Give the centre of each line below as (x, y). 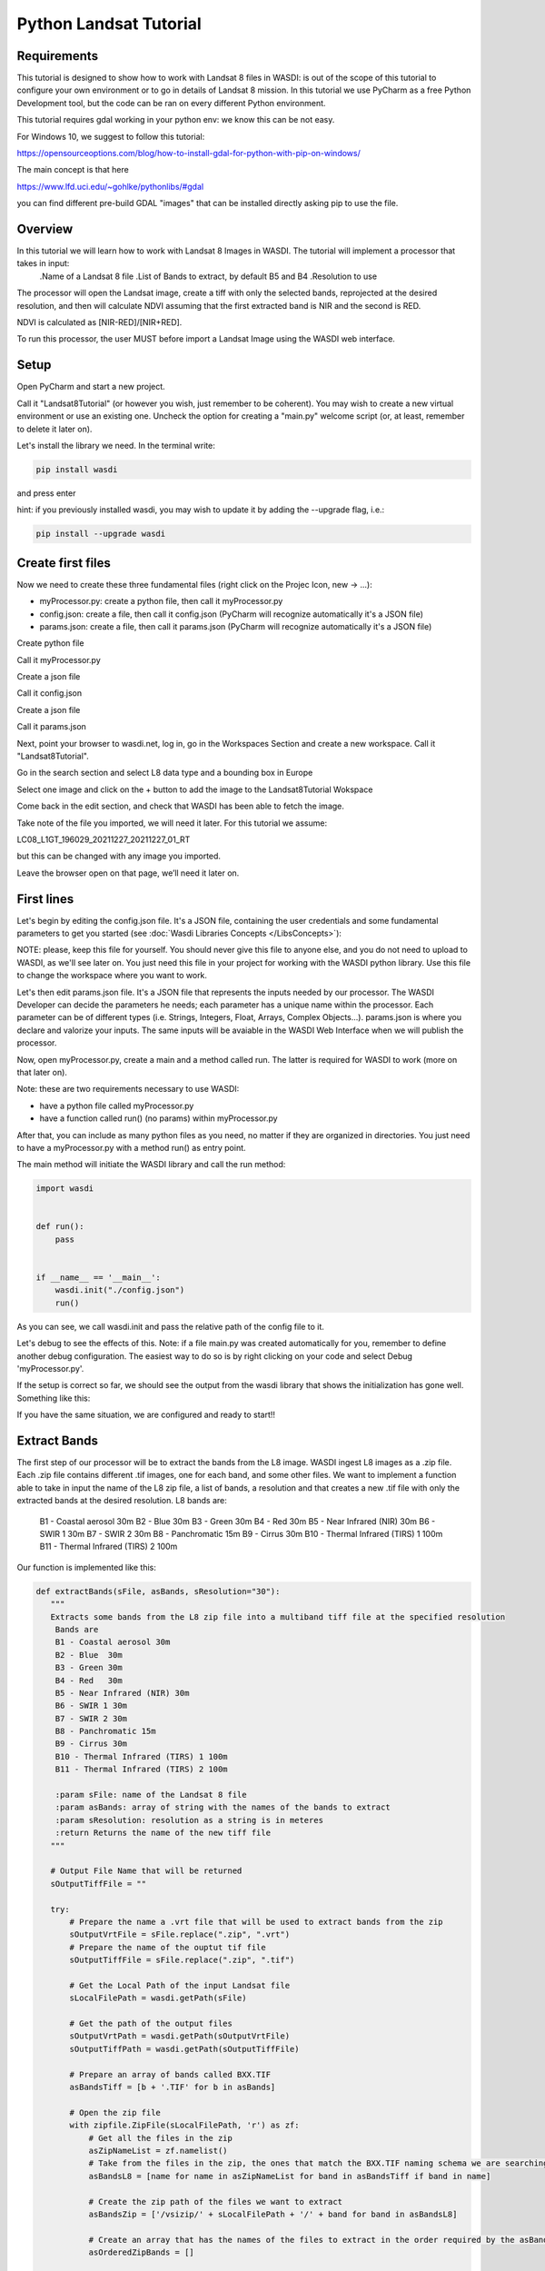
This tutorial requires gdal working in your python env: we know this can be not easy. (176, 120)
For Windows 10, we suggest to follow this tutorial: (111, 136)
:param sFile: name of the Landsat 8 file (151, 1795)
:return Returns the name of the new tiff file (163, 1833)
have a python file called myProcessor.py (117, 1106)
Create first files (64, 563)
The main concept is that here (73, 170)
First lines (45, 899)
